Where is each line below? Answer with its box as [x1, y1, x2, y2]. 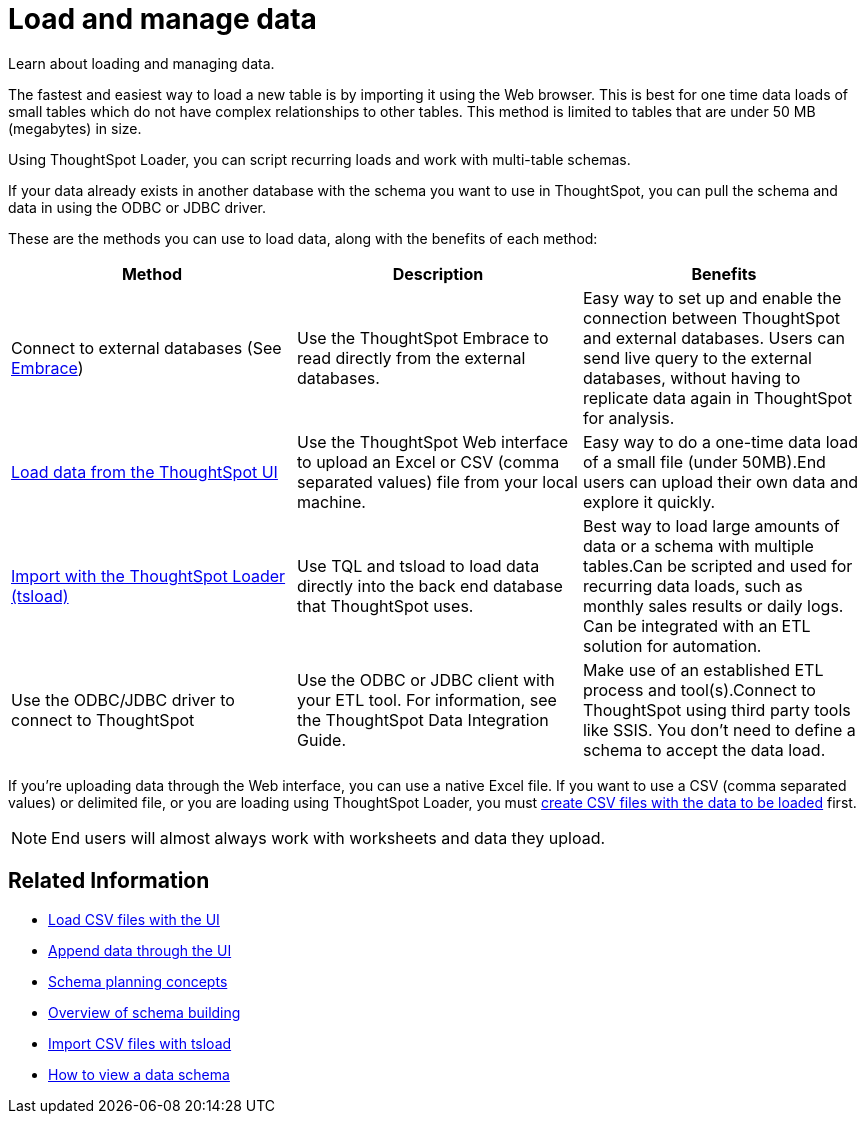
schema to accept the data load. [582, 739, 826, 760]
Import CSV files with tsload [48, 1034, 232, 1052]
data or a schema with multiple [582, 535, 814, 556]
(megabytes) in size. [8, 119, 142, 137]
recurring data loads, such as [582, 575, 803, 596]
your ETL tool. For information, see [296, 689, 557, 710]
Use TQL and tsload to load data [296, 555, 540, 576]
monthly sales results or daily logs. [582, 595, 844, 616]
